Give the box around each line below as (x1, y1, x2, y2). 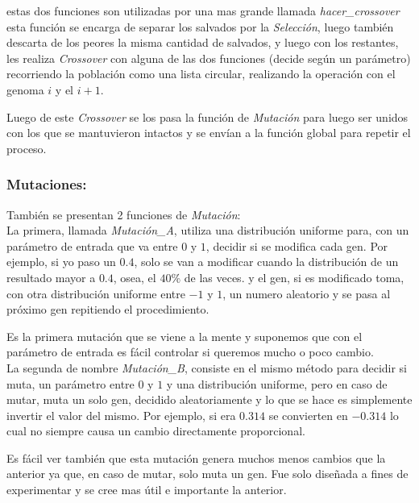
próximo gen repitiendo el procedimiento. (6, 301, 209, 318)
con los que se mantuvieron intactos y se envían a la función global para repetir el (6, 124, 411, 141)
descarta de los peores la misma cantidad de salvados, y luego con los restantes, (6, 34, 399, 51)
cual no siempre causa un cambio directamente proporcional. (6, 422, 305, 439)
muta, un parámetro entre (6, 375, 135, 392)
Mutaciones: (6, 174, 87, 194)
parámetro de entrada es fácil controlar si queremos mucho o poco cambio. (6, 343, 374, 360)
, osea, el (113, 268, 156, 285)
